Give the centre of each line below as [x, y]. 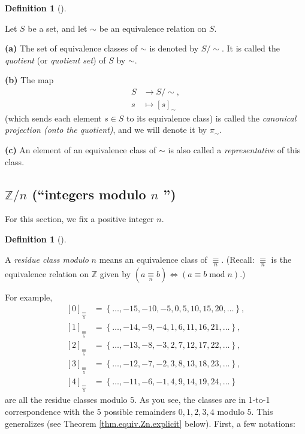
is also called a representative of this [234, 150]
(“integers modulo [89, 194]
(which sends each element [53, 118]
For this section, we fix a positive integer [79, 219]
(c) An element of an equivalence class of [81, 150]
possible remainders [140, 411]
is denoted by [174, 48]
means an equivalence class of [153, 259]
